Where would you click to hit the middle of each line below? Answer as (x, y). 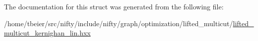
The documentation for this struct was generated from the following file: (114, 6)
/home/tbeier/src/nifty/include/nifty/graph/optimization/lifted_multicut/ (119, 23)
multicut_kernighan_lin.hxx (47, 33)
